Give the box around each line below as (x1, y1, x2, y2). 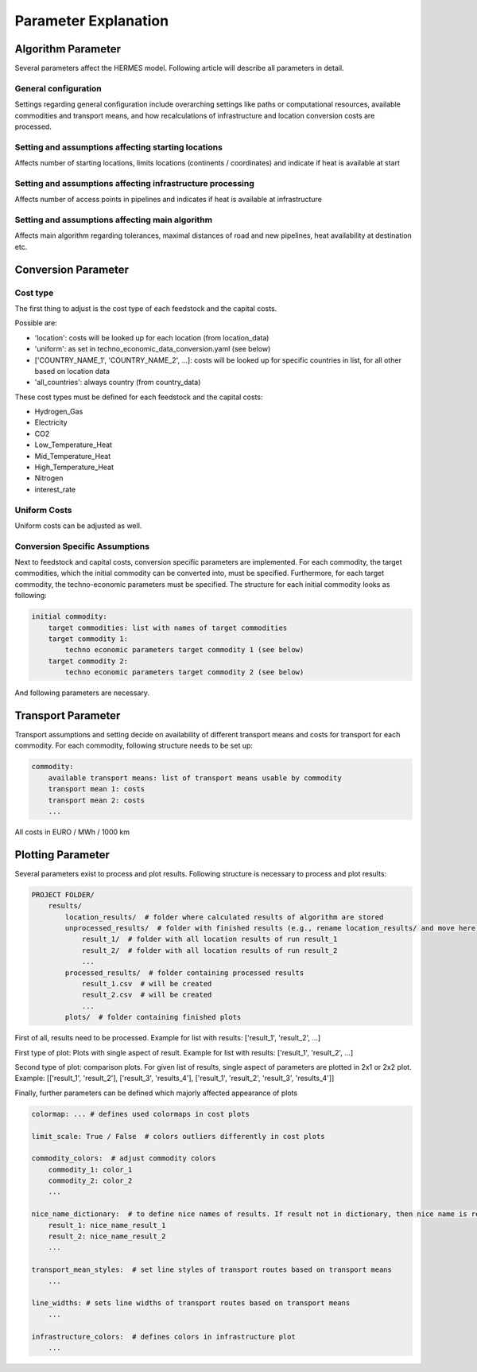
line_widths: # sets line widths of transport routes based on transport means (31, 1299, 351, 1308)
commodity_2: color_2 (48, 1176, 133, 1185)
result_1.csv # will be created (81, 979, 212, 989)
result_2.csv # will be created (81, 990, 212, 1000)
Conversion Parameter (14, 262, 129, 276)
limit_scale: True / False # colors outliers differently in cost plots (31, 1132, 325, 1141)
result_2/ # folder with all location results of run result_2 (81, 946, 338, 954)
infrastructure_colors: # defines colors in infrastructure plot (31, 1332, 296, 1341)
